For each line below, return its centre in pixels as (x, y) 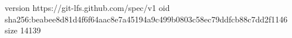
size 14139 (23, 30)
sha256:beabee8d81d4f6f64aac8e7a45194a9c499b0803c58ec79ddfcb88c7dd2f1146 (146, 19)
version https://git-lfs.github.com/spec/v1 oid (87, 7)
